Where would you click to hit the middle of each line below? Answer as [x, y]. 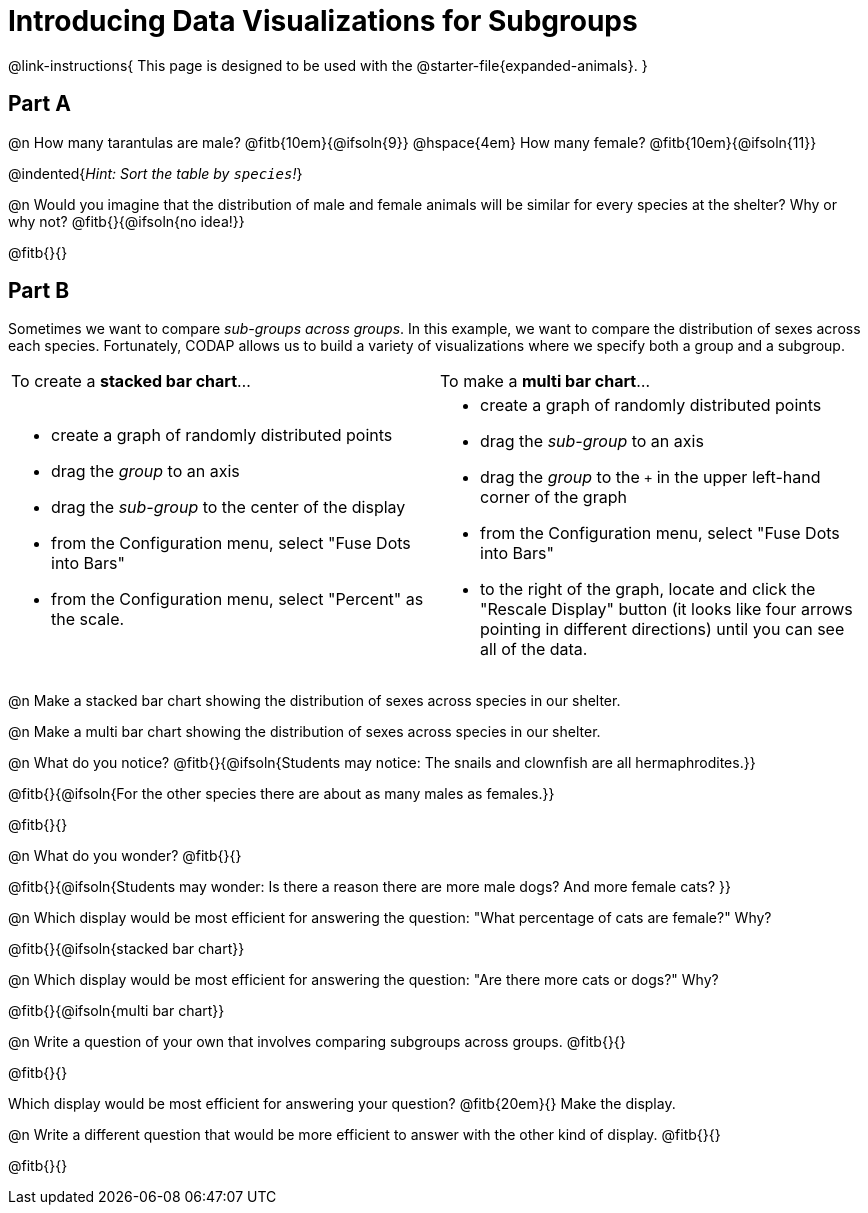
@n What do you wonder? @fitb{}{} [125, 856]
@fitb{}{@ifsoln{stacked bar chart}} [126, 949]
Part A [39, 104]
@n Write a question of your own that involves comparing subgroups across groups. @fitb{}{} [317, 1042]
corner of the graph [553, 497]
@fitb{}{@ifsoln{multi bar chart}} [116, 1011]
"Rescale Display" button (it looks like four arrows [666, 609]
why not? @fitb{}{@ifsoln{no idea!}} [126, 221]
